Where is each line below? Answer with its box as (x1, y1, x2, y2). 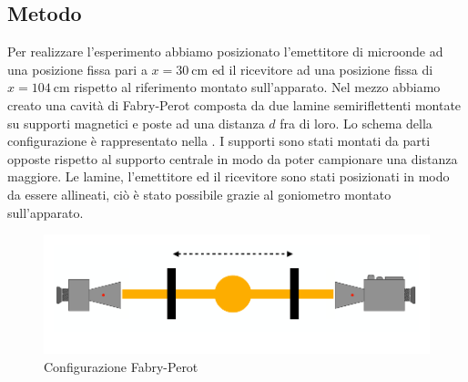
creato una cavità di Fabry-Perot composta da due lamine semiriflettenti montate (7, 95, 462, 114)
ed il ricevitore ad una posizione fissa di (211, 59, 433, 78)
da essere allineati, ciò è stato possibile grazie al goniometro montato (7, 184, 392, 203)
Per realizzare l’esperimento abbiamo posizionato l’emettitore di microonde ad (7, 42, 443, 61)
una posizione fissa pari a (7, 59, 148, 78)
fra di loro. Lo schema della (280, 113, 432, 132)
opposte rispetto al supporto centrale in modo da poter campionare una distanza (7, 149, 458, 168)
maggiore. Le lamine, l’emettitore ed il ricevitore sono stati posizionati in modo (7, 167, 450, 186)
